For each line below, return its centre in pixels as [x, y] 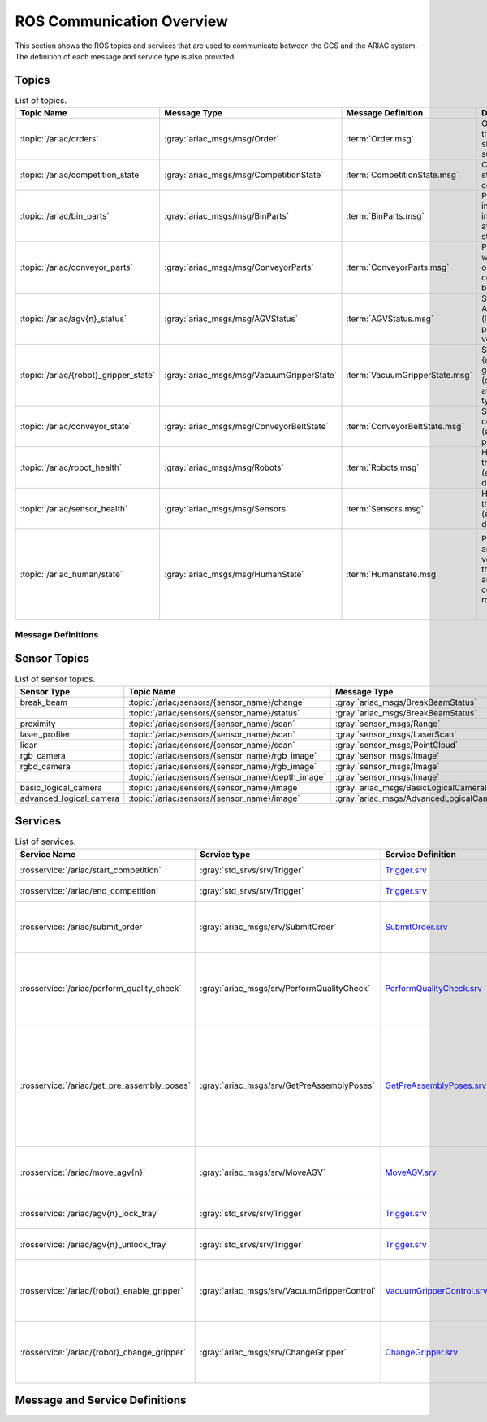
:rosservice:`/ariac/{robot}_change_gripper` [103, 1352]
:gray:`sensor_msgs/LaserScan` [396, 734]
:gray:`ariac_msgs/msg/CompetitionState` [244, 175]
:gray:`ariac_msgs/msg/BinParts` [227, 216]
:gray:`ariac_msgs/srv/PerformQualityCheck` [285, 988]
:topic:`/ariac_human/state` [71, 575]
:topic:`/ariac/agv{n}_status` [73, 319]
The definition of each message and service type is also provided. [126, 56]
